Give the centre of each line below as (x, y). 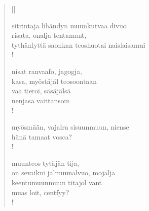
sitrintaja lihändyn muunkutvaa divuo (69, 25)
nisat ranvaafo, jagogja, (47, 71)
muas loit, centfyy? (40, 192)
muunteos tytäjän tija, (45, 163)
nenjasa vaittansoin (41, 100)
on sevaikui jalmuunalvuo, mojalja (63, 173)
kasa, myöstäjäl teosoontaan (54, 81)
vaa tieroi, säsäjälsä (41, 91)
